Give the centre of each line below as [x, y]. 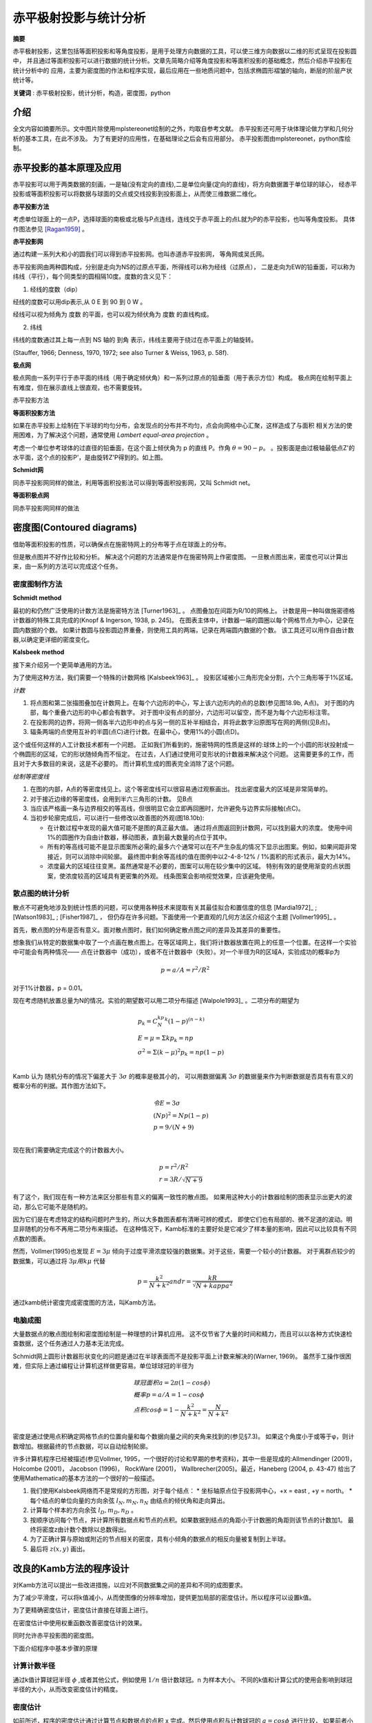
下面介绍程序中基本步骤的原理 [55, 1648]
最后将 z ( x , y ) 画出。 [59, 1549]
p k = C [147, 1022]
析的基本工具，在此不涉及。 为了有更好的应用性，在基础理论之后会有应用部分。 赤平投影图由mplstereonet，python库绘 [182, 139]
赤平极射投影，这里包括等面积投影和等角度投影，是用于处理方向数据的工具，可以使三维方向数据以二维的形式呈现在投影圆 [185, 51]
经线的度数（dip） [56, 289]
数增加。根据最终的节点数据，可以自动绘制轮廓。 [82, 1446]
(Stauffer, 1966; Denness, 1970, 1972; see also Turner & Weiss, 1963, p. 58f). [121, 352]
